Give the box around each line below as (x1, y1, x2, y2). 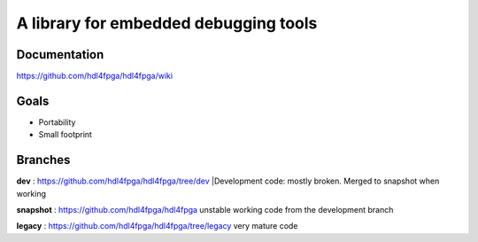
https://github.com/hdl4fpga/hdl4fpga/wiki (16, 71, 173, 82)
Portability (38, 116, 76, 128)
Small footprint (38, 129, 93, 140)
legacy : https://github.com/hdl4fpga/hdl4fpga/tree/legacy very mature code (16, 221, 298, 231)
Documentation (16, 47, 104, 62)
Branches (16, 152, 71, 168)
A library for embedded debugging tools (16, 13, 318, 33)
